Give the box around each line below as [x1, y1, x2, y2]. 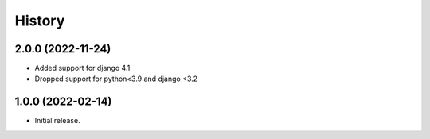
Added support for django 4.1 [34, 64, 131, 73]
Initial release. [34, 116, 80, 125]
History [14, 12, 65, 29]
